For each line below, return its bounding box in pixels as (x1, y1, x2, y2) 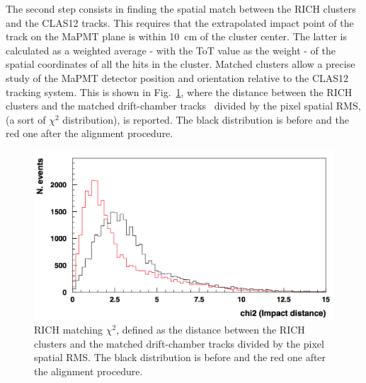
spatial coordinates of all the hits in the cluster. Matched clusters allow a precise (6, 57, 355, 71)
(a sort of (6, 112, 46, 126)
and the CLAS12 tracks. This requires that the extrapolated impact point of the (6, 15, 354, 30)
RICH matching (34, 322, 103, 337)
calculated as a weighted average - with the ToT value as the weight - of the (6, 42, 336, 57)
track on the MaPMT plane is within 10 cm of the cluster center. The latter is (6, 29, 347, 44)
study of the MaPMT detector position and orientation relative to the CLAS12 (6, 70, 349, 85)
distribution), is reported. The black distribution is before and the (62, 112, 349, 126)
